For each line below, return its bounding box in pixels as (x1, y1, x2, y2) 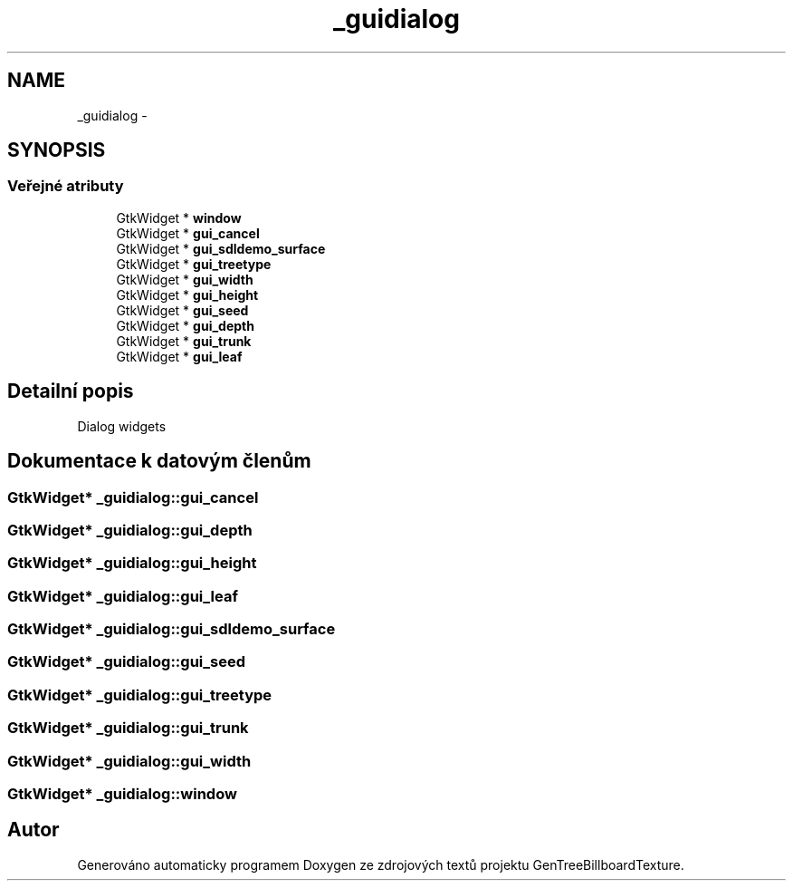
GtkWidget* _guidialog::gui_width (7, 751, 252, 770)
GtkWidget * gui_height (116, 286, 259, 303)
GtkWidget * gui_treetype (116, 256, 272, 272)
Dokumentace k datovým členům (7, 449, 311, 473)
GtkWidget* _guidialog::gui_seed (7, 652, 246, 671)
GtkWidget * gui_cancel (116, 225, 260, 241)
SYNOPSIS (7, 139, 106, 162)
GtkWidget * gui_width (116, 271, 253, 287)
